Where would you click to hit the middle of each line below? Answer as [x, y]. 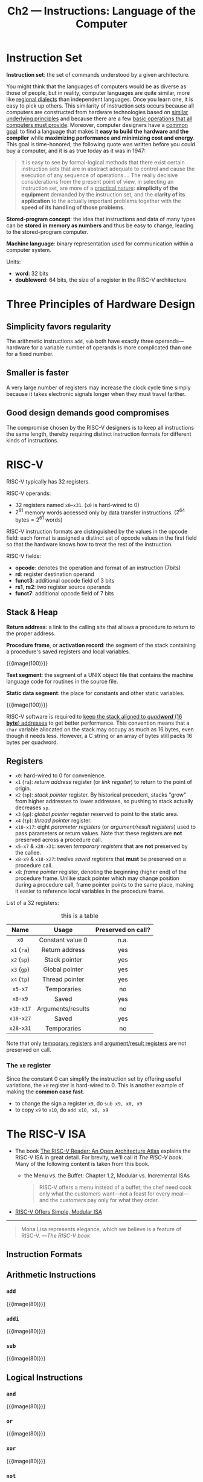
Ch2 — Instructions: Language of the [101, 11]
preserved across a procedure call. [59, 840]
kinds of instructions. [32, 440]
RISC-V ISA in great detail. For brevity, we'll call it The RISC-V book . [99, 1157]
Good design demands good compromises [88, 413]
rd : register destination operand [55, 574]
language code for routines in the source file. [62, 681]
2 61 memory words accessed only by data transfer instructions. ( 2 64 [100, 512]
